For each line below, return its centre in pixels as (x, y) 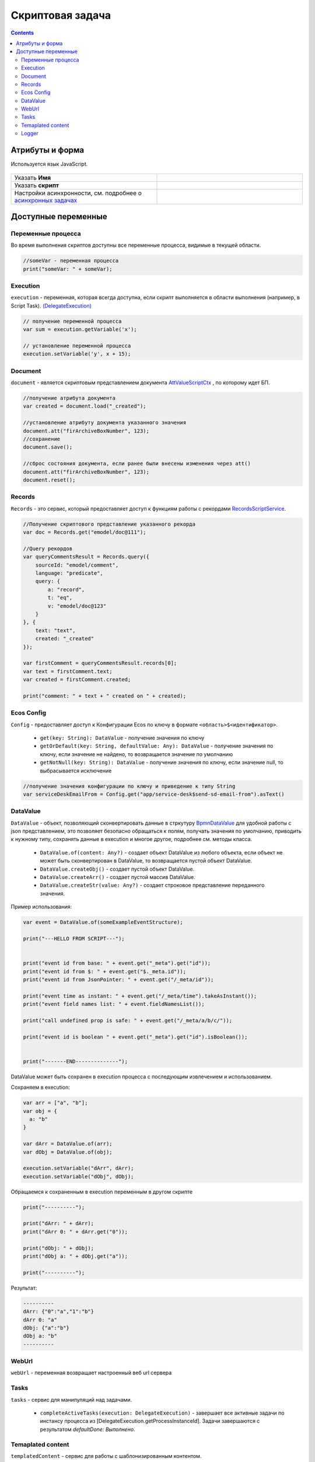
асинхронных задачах (46, 200)
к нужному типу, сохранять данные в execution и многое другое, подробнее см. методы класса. (132, 839)
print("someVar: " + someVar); (68, 269)
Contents (22, 33)
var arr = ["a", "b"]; (55, 1103)
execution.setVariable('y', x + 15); (77, 354)
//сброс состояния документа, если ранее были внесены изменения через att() (137, 464)
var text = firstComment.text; (68, 671)
